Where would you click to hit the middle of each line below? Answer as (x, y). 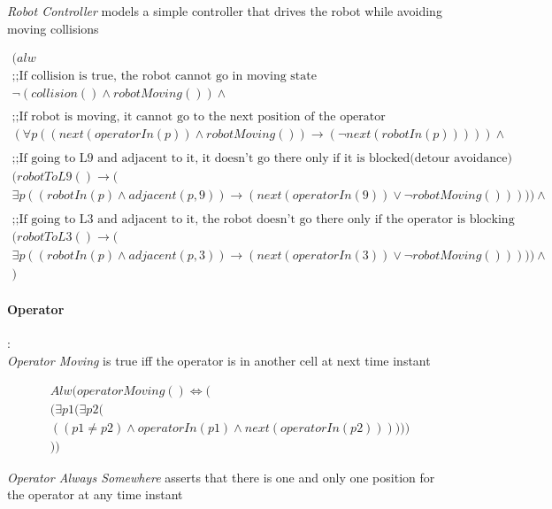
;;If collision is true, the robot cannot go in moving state (164, 77)
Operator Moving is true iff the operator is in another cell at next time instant (219, 361)
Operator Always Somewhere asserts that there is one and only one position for (221, 477)
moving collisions (53, 28)
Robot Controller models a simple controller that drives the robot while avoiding (225, 11)
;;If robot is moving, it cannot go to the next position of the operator (199, 117)
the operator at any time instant (95, 494)
